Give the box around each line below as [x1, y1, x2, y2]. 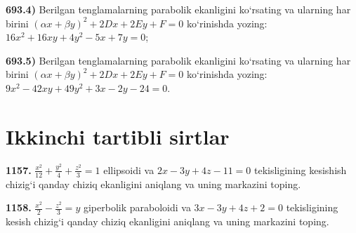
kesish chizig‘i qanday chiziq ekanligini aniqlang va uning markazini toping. [6, 213, 329, 228]
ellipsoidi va [103, 162, 154, 177]
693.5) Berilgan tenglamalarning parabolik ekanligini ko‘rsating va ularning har [6, 53, 351, 67]
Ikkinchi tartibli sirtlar [6, 121, 230, 150]
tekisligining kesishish [253, 162, 347, 177]
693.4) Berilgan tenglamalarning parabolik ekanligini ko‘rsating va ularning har [6, 2, 351, 16]
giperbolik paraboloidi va [83, 200, 191, 215]
